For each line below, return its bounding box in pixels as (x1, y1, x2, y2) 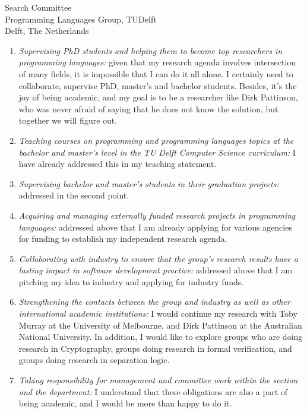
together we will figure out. (18, 114, 118, 127)
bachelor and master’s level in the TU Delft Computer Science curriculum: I (18, 146, 296, 158)
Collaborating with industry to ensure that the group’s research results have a (18, 252, 298, 264)
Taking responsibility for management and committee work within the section (18, 374, 298, 386)
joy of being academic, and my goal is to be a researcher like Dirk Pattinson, (18, 91, 298, 103)
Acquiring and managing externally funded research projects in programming (18, 209, 296, 221)
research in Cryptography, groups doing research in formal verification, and (18, 342, 292, 354)
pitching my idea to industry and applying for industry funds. (18, 275, 244, 288)
